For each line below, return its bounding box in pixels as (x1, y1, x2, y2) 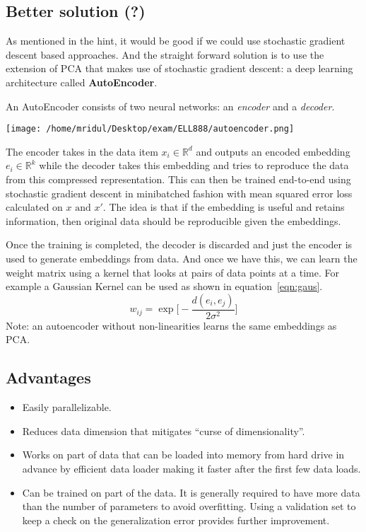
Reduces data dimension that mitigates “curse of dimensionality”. (22, 423, 305, 438)
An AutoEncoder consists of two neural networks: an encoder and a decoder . (6, 98, 335, 113)
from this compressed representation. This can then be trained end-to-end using (6, 172, 351, 187)
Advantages (6, 366, 91, 388)
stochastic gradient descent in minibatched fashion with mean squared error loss (6, 185, 353, 200)
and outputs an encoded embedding (196, 144, 350, 158)
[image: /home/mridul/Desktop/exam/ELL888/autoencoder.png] (6, 124, 295, 134)
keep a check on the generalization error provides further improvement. (22, 512, 330, 527)
